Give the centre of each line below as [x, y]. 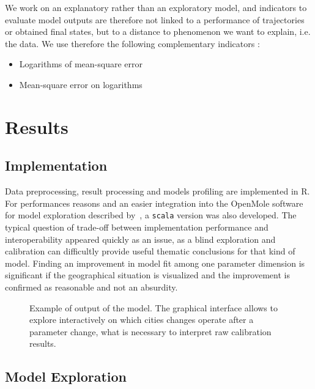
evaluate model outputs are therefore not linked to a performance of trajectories [155, 19]
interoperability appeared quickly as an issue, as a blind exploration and [140, 239]
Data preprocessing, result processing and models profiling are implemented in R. [157, 191]
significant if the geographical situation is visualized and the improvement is [147, 275]
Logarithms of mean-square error [81, 64]
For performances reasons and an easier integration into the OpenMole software [154, 203]
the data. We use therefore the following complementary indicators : [132, 43]
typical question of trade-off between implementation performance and [137, 227]
